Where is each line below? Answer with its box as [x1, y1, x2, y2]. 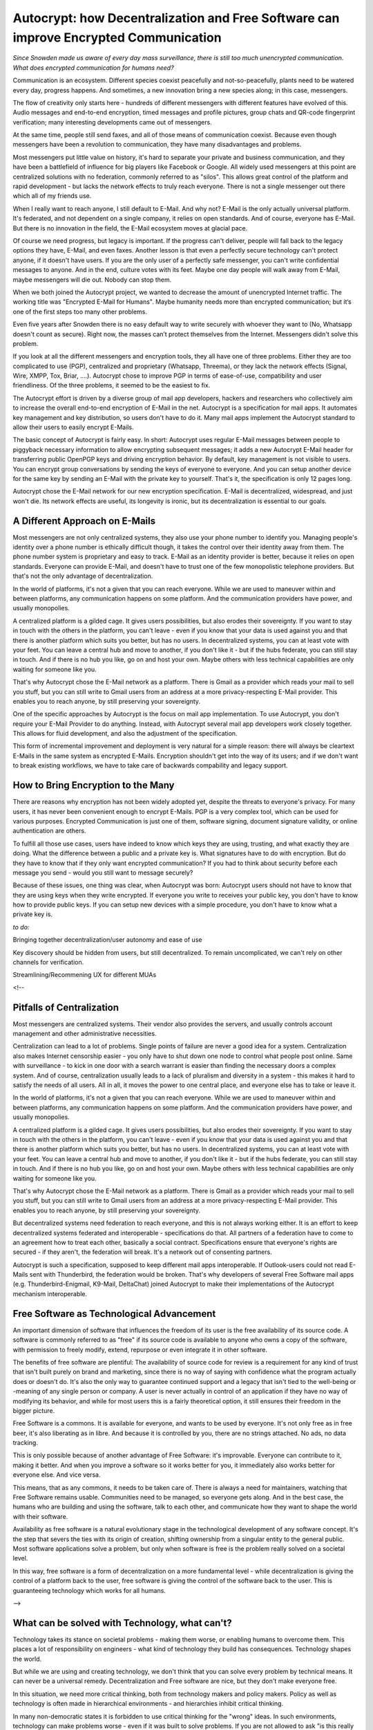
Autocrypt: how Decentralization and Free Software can [12, 10, 340, 26]
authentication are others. [12, 827, 86, 835]
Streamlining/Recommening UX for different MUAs [12, 971, 157, 979]
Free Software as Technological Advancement [12, 1308, 216, 1320]
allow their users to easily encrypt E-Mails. [12, 423, 134, 432]
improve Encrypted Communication [12, 30, 222, 45]
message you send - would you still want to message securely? [12, 868, 193, 877]
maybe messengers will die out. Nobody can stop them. [12, 275, 172, 284]
